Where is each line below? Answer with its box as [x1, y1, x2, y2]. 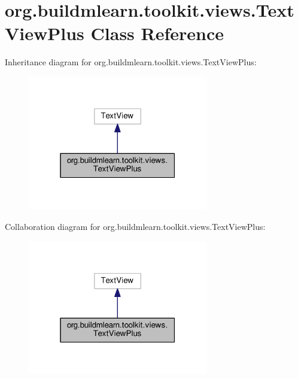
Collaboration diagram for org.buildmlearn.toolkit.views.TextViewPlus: [5, 220, 266, 233]
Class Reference [90, 21, 224, 46]
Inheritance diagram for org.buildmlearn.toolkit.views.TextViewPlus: [5, 56, 257, 68]
